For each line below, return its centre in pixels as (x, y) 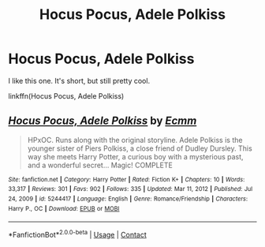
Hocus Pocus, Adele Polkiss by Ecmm (103, 121)
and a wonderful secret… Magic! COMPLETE (100, 165)
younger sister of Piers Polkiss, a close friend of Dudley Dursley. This (140, 148)
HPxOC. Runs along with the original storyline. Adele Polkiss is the (135, 140)
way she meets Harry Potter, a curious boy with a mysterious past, (135, 156)
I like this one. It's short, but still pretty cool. (79, 80)
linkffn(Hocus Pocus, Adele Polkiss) (66, 95)
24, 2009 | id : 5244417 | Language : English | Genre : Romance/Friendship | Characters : (128, 199)
